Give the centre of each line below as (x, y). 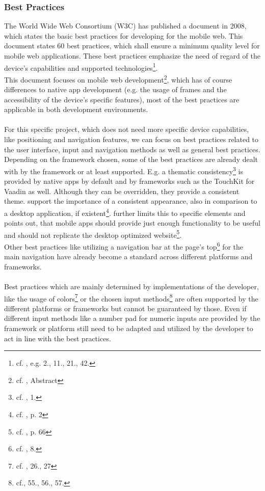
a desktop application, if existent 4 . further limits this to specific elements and (125, 212)
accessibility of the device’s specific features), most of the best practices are (122, 99)
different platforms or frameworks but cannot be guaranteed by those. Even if (125, 308)
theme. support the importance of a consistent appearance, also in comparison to (131, 201)
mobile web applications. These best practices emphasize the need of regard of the (132, 56)
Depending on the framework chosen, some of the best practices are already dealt (131, 159)
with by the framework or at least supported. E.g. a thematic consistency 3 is (124, 170)
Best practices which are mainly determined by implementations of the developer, (131, 286)
